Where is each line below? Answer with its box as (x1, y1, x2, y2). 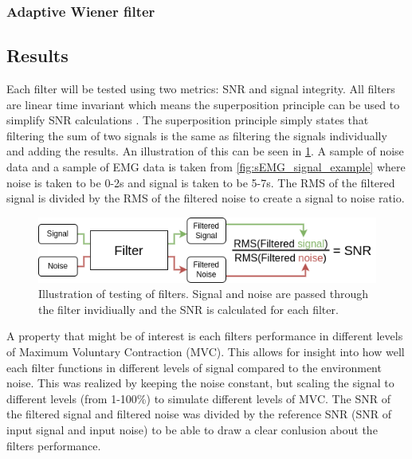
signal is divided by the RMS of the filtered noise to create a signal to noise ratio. (6, 190, 405, 206)
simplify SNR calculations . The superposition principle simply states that (6, 112, 369, 128)
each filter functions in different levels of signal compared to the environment (6, 359, 382, 375)
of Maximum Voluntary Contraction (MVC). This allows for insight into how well (6, 343, 405, 360)
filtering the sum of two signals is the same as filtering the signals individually (6, 127, 387, 143)
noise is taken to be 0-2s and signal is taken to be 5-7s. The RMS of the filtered (6, 174, 395, 190)
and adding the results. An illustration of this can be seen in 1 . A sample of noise (6, 143, 404, 159)
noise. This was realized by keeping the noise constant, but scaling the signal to (6, 375, 394, 391)
